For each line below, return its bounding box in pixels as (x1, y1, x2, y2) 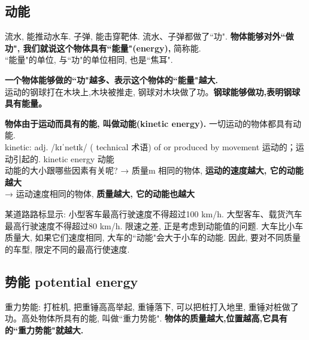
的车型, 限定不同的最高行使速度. (5, 242, 130, 255)
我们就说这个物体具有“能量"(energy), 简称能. (23, 41, 201, 54)
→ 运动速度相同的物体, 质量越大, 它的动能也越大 (5, 187, 195, 200)
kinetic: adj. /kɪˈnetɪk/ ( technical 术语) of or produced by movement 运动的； (5, 140, 296, 153)
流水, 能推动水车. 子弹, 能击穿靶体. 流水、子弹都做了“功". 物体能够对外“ (5, 30, 286, 42)
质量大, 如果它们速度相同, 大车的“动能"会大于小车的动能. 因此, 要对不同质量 (5, 231, 301, 244)
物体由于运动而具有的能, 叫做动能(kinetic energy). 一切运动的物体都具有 (5, 117, 293, 129)
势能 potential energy (5, 272, 138, 290)
